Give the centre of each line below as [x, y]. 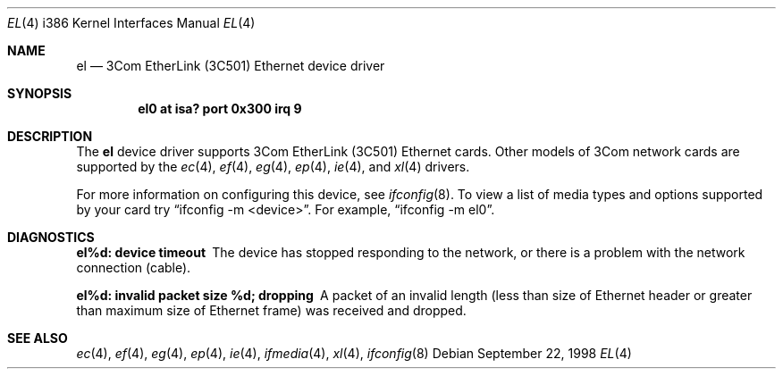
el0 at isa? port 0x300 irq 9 [220, 109]
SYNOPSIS [40, 93]
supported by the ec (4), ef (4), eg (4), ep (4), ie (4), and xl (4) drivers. [273, 167]
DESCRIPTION [50, 136]
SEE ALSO [38, 338]
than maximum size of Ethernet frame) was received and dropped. [271, 310]
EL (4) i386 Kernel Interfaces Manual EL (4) [131, 23]
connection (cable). [134, 267]
